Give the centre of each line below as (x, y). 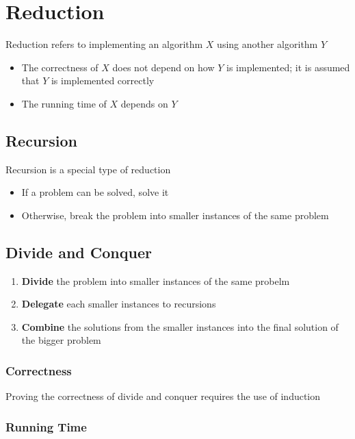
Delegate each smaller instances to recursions (119, 304)
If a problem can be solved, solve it (95, 192)
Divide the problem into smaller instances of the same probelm (156, 280)
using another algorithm (267, 44)
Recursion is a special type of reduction (88, 169)
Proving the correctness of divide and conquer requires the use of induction (163, 396)
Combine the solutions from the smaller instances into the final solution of (180, 326)
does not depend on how (163, 67)
